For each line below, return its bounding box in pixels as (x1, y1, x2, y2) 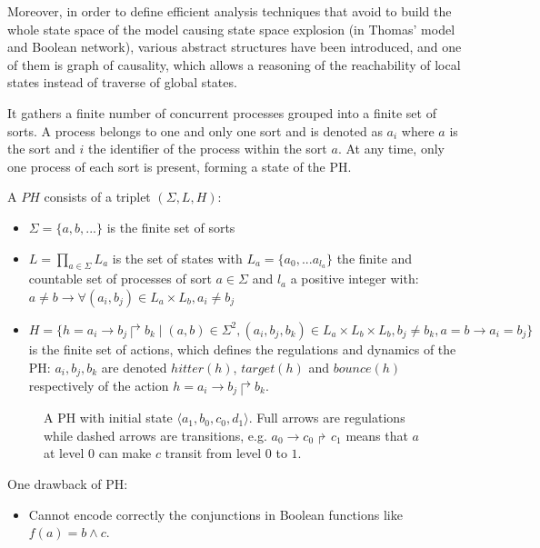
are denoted (101, 357, 167, 376)
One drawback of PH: (7, 473, 128, 493)
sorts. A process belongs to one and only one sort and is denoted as (7, 121, 383, 140)
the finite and (336, 248, 413, 267)
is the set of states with (112, 248, 243, 267)
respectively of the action (28, 375, 169, 394)
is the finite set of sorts (106, 217, 235, 236)
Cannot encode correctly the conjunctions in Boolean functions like (28, 504, 403, 523)
